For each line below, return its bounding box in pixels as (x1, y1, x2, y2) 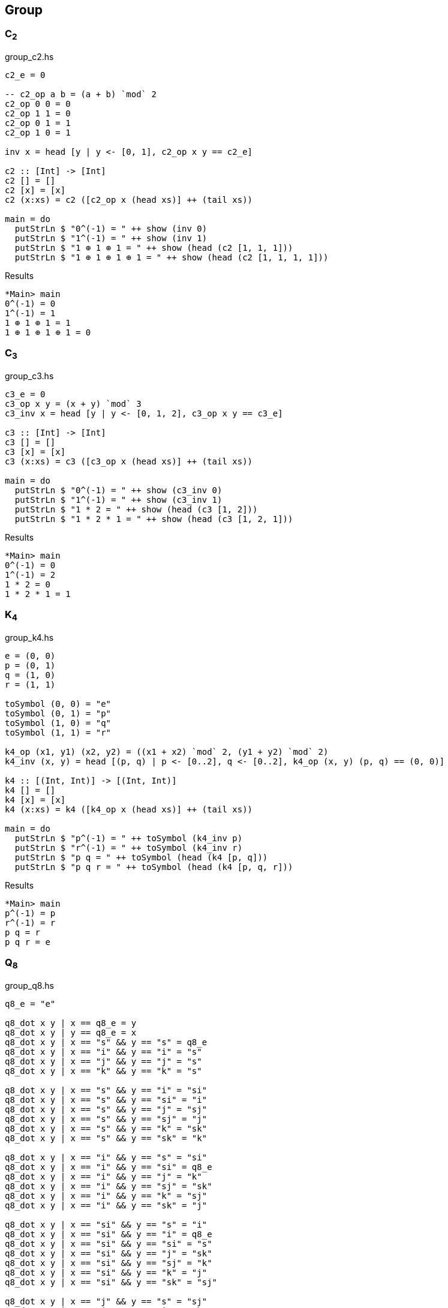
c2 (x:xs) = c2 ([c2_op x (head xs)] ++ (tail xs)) (5, 195, 253, 205)
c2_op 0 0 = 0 (5, 99, 71, 109)
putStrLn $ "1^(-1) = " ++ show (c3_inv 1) (14, 495, 223, 505)
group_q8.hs (5, 980, 54, 991)
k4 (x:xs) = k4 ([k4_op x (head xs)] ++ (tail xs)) (5, 805, 253, 815)
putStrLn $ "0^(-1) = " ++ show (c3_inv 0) (14, 485, 223, 496)
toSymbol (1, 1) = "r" (5, 728, 112, 738)
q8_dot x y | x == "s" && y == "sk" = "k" (5, 1133, 208, 1144)
